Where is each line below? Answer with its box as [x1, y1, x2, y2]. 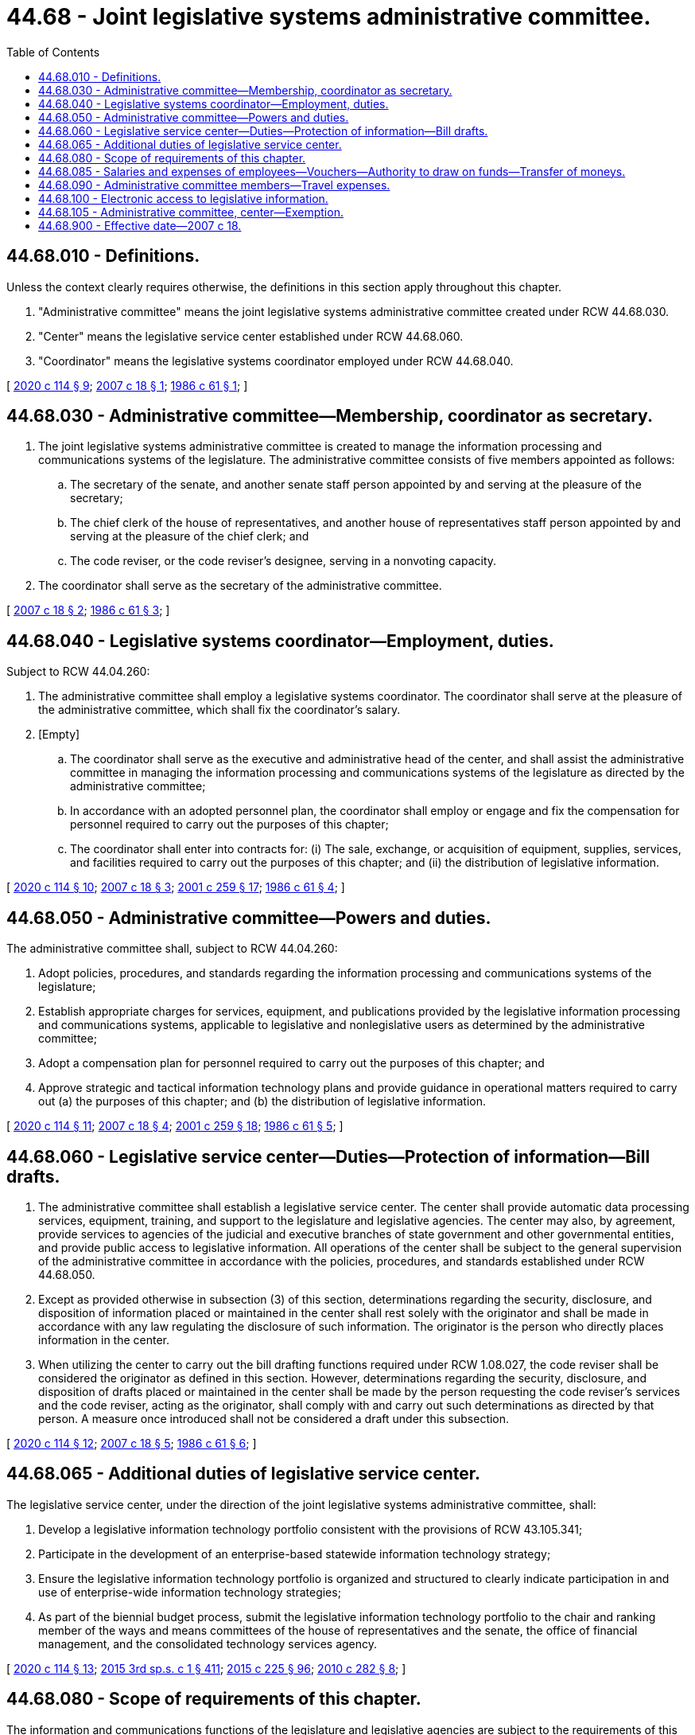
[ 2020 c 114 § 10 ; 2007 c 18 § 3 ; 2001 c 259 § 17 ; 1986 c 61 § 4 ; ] [6, 880, 345, 895]
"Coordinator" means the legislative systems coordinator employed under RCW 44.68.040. [38, 353, 514, 368]
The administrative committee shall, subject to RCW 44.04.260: [6, 942, 338, 956]
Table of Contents [6, 45, 100, 59]
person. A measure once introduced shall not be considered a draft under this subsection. [38, 1411, 510, 1425]
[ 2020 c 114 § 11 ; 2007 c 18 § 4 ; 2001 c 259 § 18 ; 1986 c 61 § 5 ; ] [6, 1119, 344, 1133]
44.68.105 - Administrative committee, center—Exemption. [38, 205, 344, 219]
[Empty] [38, 727, 80, 742]
